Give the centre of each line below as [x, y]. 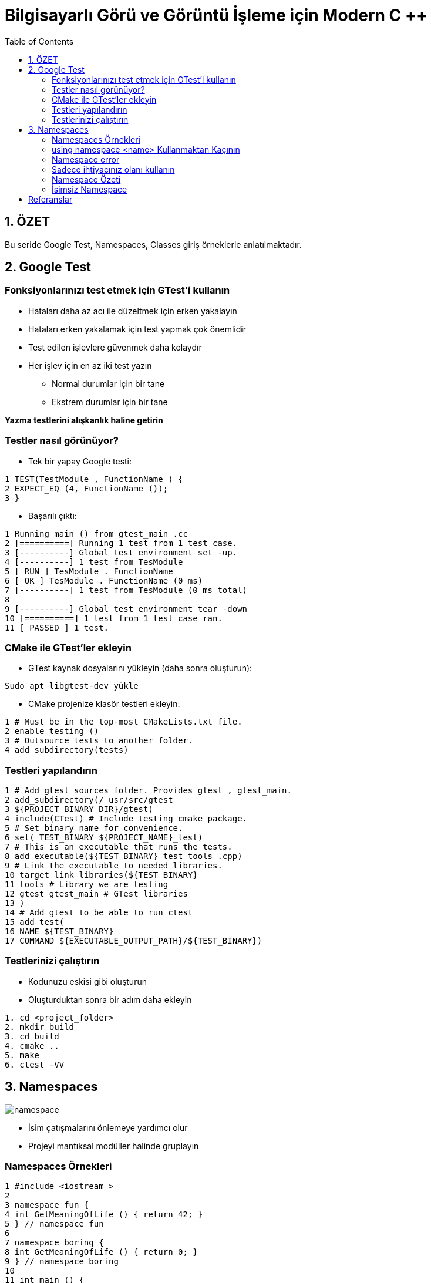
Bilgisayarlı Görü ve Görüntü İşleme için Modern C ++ [216, 15]
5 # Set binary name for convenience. [94, 828]
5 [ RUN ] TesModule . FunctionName [89, 571]
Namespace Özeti [86, 179]
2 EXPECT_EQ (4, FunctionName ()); [87, 488]
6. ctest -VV [35, 1064]
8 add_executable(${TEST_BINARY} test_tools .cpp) [124, 856]
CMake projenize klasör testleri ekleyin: [104, 704]
